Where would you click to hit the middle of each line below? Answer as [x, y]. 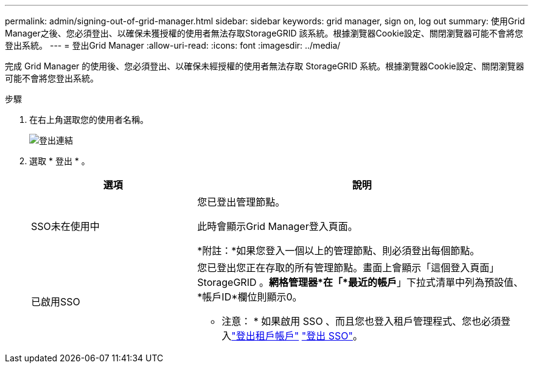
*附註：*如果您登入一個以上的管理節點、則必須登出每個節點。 [339, 251]
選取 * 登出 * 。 [60, 161]
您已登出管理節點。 [241, 202]
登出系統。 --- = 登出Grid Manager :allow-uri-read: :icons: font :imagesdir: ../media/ [173, 45]
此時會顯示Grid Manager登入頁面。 [277, 226]
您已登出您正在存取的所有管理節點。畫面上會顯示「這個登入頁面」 [348, 268]
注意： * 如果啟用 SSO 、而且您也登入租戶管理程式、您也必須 [361, 321]
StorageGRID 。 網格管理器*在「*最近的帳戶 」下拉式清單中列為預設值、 [360, 282]
